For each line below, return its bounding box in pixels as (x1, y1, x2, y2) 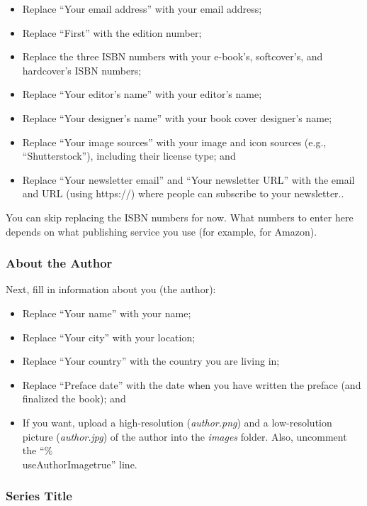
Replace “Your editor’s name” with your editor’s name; (22, 87, 262, 101)
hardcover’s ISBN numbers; (22, 62, 142, 77)
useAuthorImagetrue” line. (22, 456, 137, 471)
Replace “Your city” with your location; (22, 329, 196, 344)
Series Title (6, 487, 72, 505)
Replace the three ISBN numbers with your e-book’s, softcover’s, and (22, 49, 323, 64)
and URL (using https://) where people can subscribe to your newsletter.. (22, 186, 344, 201)
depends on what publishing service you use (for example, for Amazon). (6, 224, 317, 238)
